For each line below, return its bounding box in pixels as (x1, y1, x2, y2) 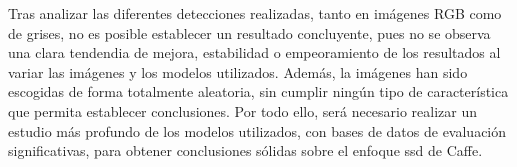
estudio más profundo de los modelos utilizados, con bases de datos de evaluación (8, 120, 507, 141)
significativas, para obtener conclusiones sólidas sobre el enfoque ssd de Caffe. (8, 140, 483, 161)
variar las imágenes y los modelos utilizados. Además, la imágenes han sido (8, 61, 468, 82)
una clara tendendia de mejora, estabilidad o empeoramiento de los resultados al (8, 42, 501, 63)
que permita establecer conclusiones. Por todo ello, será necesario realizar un (8, 100, 478, 121)
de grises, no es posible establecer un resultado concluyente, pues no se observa (8, 22, 491, 43)
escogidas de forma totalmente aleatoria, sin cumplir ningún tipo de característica (8, 81, 509, 102)
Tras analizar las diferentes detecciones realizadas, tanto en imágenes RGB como (8, 3, 502, 23)
